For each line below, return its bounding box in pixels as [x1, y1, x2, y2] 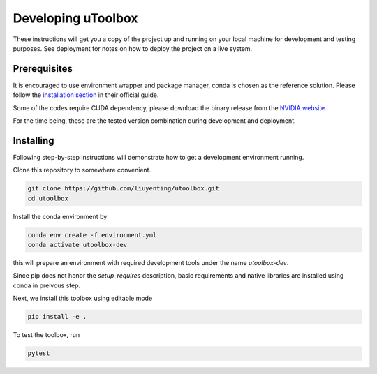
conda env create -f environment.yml [27, 231, 157, 239]
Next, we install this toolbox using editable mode [13, 294, 153, 303]
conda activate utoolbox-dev [27, 241, 128, 249]
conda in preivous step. [13, 281, 80, 290]
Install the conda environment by [13, 212, 108, 220]
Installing [13, 135, 55, 147]
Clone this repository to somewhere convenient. [13, 166, 151, 174]
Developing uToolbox [13, 10, 139, 26]
